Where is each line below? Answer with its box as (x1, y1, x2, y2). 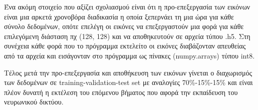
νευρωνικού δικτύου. (4, 96, 64, 107)
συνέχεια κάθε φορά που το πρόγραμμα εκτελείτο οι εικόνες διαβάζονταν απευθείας (4, 40, 246, 51)
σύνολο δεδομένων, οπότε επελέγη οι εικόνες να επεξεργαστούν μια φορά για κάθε (4, 21, 244, 31)
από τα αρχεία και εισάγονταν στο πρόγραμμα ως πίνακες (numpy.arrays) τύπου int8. (4, 50, 255, 60)
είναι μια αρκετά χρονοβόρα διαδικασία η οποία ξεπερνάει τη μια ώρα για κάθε (4, 11, 234, 21)
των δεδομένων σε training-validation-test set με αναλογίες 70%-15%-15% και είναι (4, 77, 253, 87)
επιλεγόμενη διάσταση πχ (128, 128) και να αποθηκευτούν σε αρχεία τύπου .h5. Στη (4, 30, 250, 41)
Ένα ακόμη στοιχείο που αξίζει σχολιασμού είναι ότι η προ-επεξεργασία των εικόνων (4, 1, 250, 11)
